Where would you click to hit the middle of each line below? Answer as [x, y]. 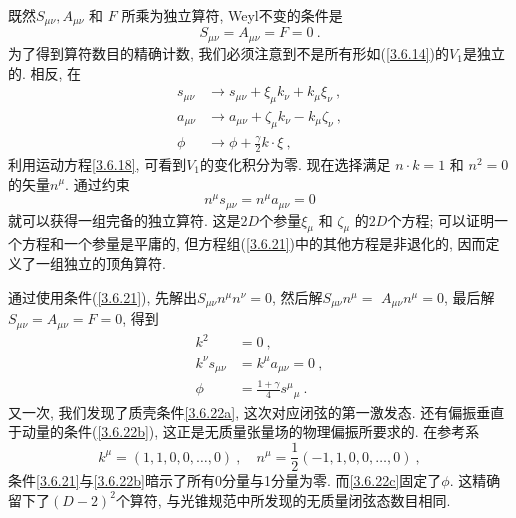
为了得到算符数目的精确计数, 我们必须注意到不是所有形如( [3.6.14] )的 [229, 52]
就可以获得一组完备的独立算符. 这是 [124, 219]
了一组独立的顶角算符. [93, 263]
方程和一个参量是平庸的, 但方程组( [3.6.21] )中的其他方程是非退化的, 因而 [253, 243]
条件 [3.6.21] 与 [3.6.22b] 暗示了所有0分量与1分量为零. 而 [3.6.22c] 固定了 [225, 480]
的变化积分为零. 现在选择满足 [295, 163]
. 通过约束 [97, 183]
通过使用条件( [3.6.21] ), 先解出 [103, 296]
